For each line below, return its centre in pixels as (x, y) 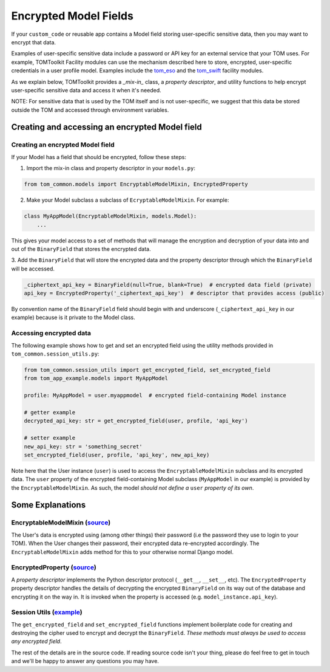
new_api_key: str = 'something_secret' (83, 446)
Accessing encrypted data (51, 333)
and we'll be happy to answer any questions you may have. (85, 661)
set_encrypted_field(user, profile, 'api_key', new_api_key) (117, 455)
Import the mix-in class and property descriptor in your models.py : (111, 168)
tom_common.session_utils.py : (55, 354)
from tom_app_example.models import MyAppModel (96, 379)
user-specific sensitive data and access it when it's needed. (86, 90)
